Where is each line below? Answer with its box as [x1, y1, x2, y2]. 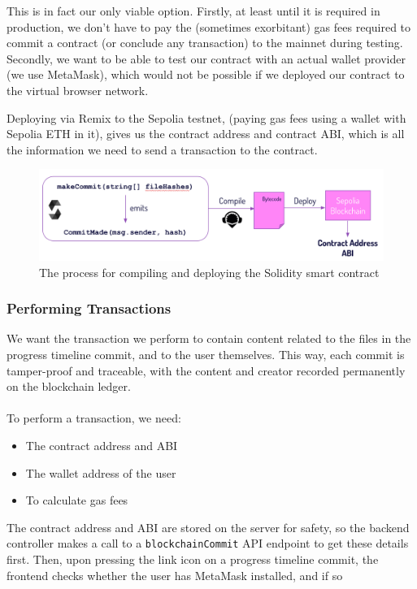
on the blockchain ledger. [7, 378, 131, 395]
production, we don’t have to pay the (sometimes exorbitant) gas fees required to [7, 18, 411, 35]
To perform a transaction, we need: [7, 409, 181, 427]
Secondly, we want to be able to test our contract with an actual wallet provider [7, 50, 406, 67]
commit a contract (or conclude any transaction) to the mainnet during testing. [7, 34, 403, 51]
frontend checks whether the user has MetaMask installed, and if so [7, 566, 343, 583]
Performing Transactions [7, 298, 172, 318]
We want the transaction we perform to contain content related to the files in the [7, 330, 411, 347]
